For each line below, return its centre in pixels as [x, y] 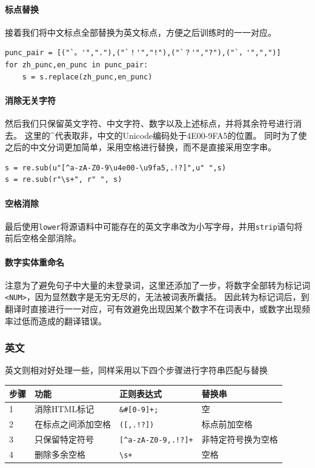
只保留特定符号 [64, 439]
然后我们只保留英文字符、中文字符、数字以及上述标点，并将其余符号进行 [149, 123]
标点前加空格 [227, 424]
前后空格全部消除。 [43, 238]
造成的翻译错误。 [72, 320]
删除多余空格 [60, 454]
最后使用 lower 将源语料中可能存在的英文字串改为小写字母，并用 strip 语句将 [154, 226]
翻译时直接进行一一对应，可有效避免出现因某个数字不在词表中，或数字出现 [153, 309]
